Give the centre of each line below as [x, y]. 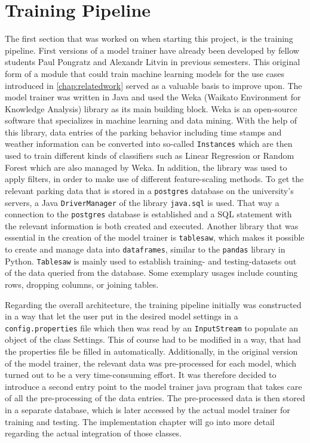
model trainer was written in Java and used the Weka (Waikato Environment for [153, 97]
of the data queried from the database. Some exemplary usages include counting [151, 273]
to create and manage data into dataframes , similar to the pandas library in [145, 249]
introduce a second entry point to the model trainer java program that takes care [154, 386]
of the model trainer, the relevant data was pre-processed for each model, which [151, 363]
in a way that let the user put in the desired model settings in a [122, 316]
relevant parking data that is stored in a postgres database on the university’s [149, 190]
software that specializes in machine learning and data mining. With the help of [151, 120]
